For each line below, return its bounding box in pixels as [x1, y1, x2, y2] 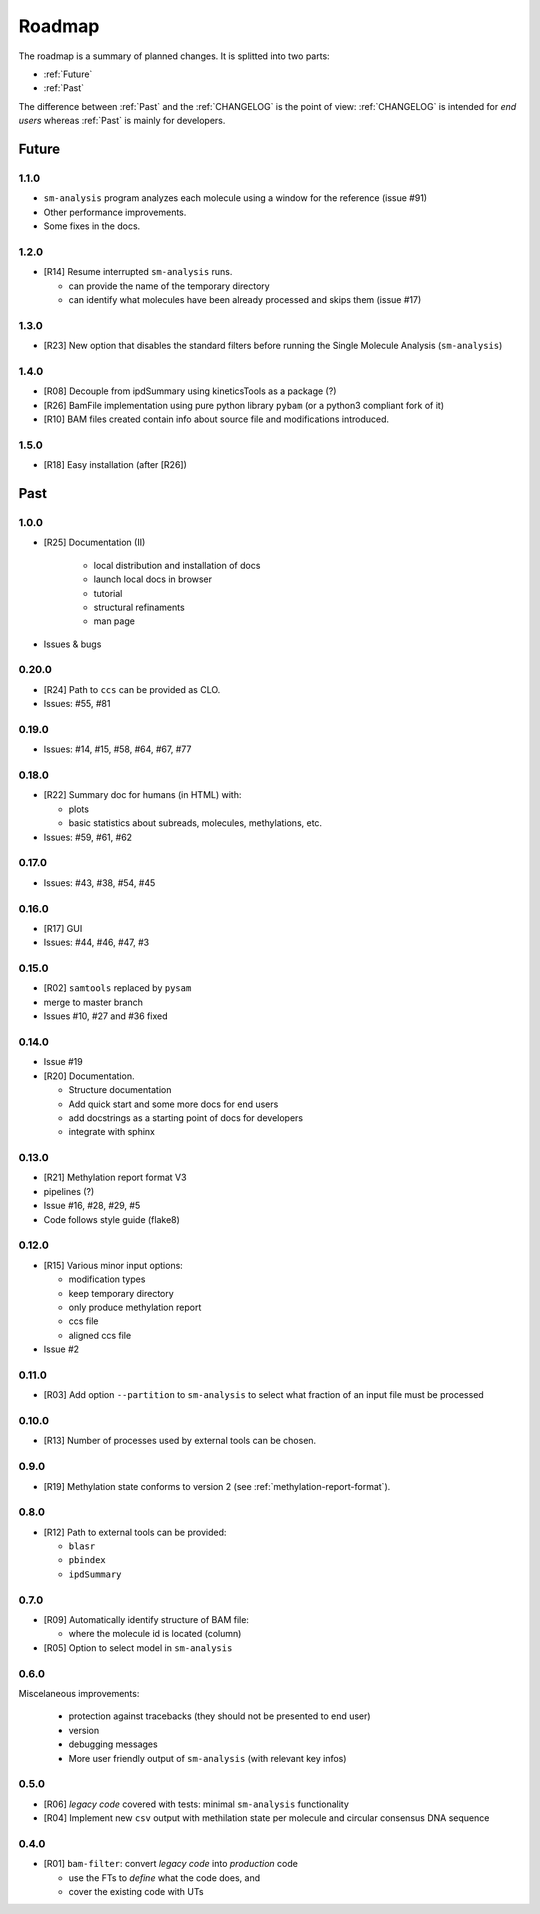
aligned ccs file [68, 1329, 132, 1341]
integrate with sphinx [68, 1126, 155, 1138]
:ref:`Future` [43, 68, 93, 80]
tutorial [93, 587, 123, 599]
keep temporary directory [68, 1287, 174, 1299]
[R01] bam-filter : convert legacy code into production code [43, 1858, 299, 1870]
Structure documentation [68, 1084, 172, 1096]
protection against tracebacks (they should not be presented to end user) [68, 1710, 371, 1722]
